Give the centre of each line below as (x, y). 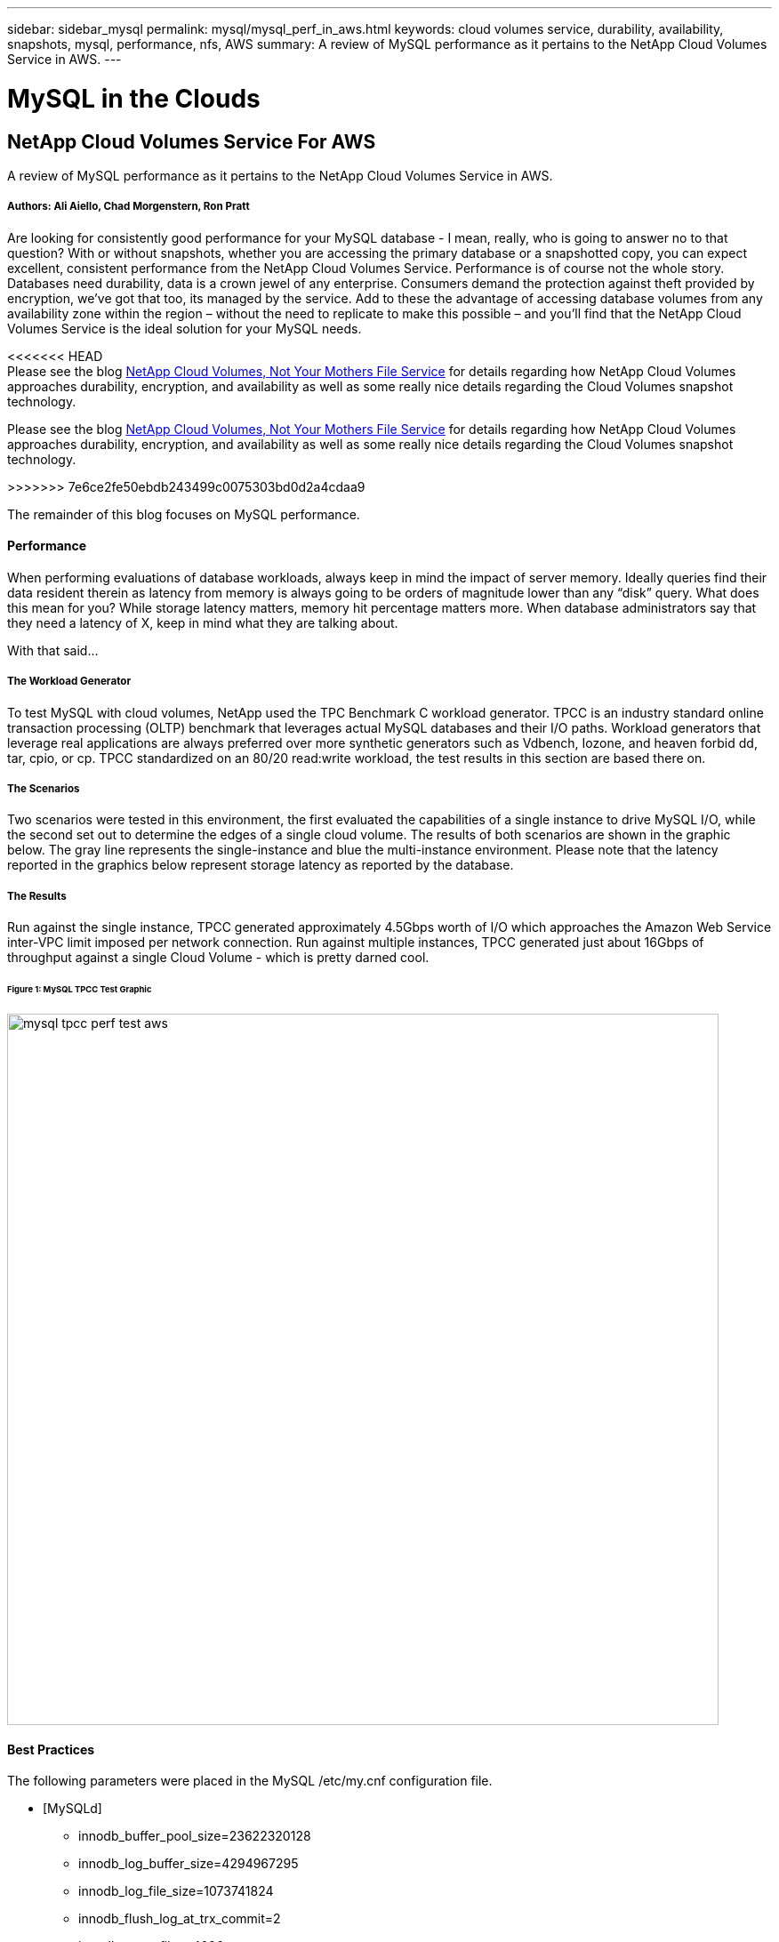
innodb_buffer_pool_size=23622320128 (195, 1836)
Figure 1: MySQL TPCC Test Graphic (80, 990)
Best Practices (51, 1749)
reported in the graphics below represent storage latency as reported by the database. (261, 865)
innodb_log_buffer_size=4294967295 (189, 1864)
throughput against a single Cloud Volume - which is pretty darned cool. (218, 958)
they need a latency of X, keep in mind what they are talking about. (203, 622)
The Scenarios (44, 789)
